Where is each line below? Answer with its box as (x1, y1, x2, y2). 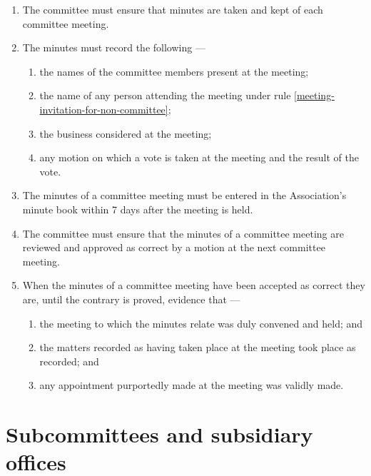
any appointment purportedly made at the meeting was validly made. (39, 378, 344, 393)
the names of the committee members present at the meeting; (39, 64, 309, 79)
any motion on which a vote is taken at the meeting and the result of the (39, 150, 359, 165)
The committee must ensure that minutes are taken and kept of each (22, 2, 323, 16)
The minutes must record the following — (22, 40, 205, 55)
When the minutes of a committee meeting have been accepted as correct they (22, 278, 365, 293)
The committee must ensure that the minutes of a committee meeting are (22, 226, 344, 240)
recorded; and (39, 353, 99, 368)
